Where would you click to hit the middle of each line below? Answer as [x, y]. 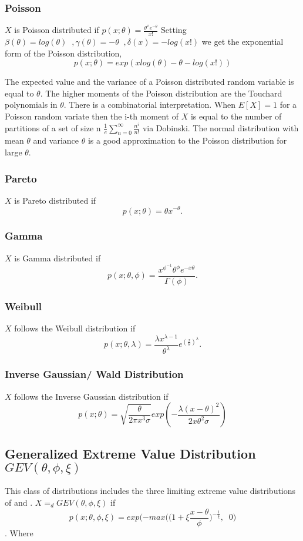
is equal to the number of [236, 116]
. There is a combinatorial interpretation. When [150, 104]
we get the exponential [243, 42]
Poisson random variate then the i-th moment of [92, 116]
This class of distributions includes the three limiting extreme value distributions [150, 491]
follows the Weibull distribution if [75, 328]
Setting [174, 30]
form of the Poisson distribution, [63, 53]
